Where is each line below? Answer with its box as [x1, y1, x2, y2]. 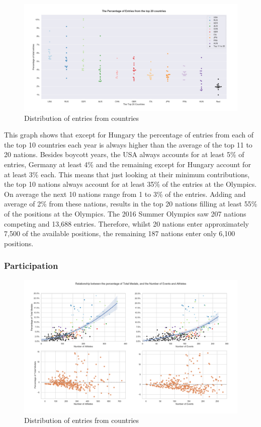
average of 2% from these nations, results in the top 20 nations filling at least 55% [4, 198, 257, 209]
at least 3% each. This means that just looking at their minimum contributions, [4, 169, 250, 179]
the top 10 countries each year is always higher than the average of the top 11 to [4, 139, 252, 150]
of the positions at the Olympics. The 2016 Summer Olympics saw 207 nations [4, 208, 246, 219]
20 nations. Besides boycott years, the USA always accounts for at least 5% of [4, 149, 244, 160]
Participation [4, 259, 58, 272]
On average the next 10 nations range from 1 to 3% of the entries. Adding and [4, 188, 246, 199]
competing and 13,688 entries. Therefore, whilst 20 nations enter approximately [4, 218, 249, 229]
